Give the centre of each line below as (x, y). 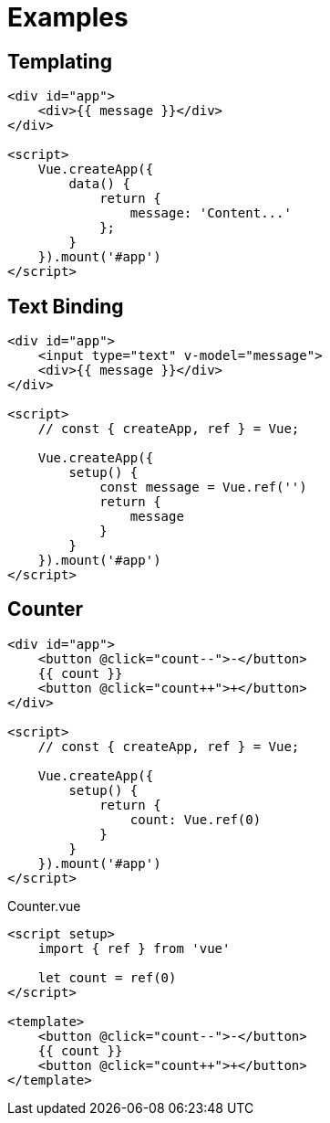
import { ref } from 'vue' (134, 948)
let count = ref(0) (107, 977)
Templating (60, 61)
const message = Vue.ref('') (203, 487)
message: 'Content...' (211, 213)
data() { (99, 184)
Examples (68, 17)
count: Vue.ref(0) (196, 819)
